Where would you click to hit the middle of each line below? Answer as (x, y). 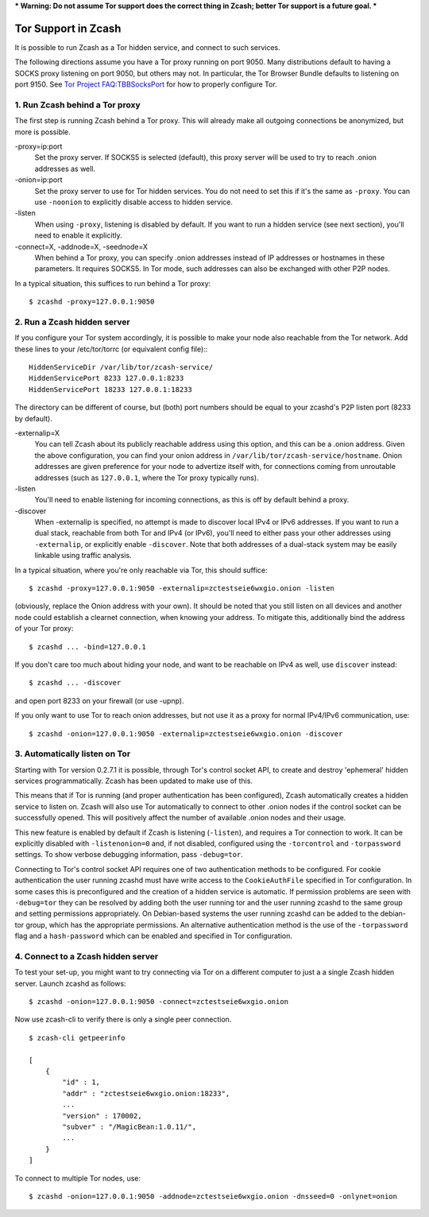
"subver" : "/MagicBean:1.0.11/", (129, 1126)
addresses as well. (65, 169)
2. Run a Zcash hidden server (72, 322)
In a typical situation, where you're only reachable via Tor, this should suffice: (141, 570)
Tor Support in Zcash (68, 28)
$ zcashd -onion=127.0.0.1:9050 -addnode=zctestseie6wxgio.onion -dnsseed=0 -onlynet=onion (213, 1196)
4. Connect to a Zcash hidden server (87, 956)
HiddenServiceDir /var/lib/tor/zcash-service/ (121, 367)
